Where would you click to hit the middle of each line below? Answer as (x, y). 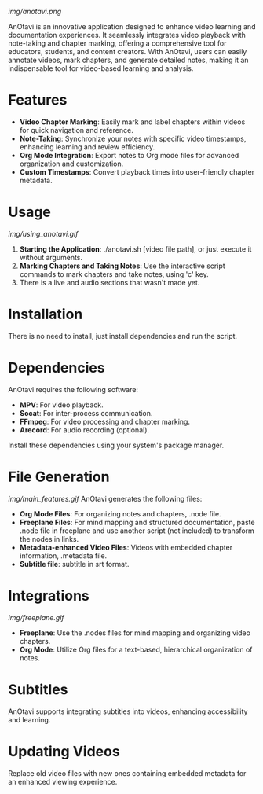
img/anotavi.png (35, 11)
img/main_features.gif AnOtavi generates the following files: (105, 498)
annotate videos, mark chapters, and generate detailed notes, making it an (128, 60)
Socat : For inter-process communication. (86, 413)
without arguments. (51, 257)
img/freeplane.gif (36, 617)
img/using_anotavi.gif (43, 233)
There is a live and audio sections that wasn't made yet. (110, 282)
